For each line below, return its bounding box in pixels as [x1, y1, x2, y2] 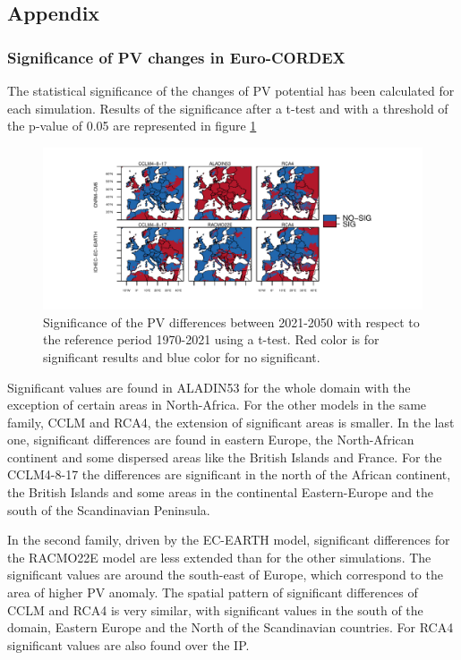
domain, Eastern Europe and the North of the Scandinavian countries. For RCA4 [7, 618, 454, 637]
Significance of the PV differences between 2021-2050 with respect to [43, 312, 420, 331]
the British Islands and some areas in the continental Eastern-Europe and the [7, 483, 434, 502]
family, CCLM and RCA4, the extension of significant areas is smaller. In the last [7, 412, 455, 431]
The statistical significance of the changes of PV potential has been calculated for [7, 81, 455, 99]
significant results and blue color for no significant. [43, 347, 320, 366]
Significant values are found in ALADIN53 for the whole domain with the [7, 377, 411, 396]
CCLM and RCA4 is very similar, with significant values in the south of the [7, 600, 423, 619]
